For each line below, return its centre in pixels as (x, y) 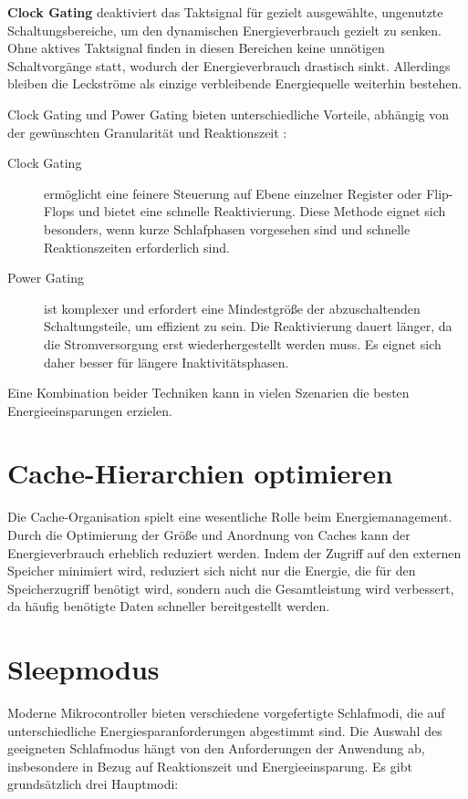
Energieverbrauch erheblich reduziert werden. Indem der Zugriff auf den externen (234, 552)
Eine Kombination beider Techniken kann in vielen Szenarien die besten (208, 393)
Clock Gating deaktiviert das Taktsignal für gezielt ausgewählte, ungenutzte (225, 12)
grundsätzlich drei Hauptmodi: (93, 784)
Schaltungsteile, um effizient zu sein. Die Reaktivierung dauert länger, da (248, 326)
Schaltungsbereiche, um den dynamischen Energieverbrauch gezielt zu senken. (224, 30)
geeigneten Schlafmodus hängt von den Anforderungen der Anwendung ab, (216, 748)
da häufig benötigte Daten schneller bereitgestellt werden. (169, 606)
